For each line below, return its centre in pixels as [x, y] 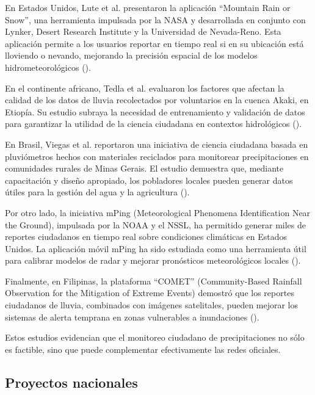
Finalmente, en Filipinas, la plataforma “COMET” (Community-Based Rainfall [154, 281]
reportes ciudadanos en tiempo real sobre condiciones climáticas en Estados [146, 237]
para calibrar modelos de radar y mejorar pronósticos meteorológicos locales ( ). [153, 260]
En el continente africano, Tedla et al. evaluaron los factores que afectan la [145, 88]
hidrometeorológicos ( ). [48, 67]
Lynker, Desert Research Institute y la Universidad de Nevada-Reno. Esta [143, 31]
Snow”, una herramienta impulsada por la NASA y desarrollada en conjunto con [155, 19]
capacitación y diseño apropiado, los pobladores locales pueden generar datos [149, 180]
